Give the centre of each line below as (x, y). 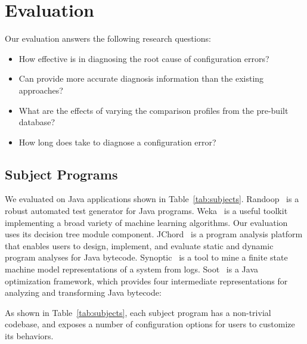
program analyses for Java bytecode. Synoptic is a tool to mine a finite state (146, 257)
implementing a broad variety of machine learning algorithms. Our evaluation (146, 222)
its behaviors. (29, 336)
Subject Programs (61, 174)
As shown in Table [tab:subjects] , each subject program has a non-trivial (138, 312)
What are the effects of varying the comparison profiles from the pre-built (153, 110)
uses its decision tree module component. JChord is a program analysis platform (154, 234)
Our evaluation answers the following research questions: (108, 38)
